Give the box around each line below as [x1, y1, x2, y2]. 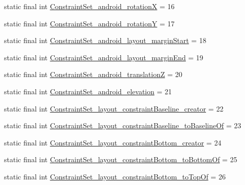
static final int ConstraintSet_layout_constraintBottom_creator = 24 [4, 137, 222, 147]
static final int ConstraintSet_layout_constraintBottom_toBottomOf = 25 [4, 154, 237, 165]
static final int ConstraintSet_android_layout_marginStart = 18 [4, 35, 207, 46]
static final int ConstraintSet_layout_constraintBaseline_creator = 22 [4, 103, 224, 114]
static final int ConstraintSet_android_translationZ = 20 [4, 69, 182, 80]
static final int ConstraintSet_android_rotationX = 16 [4, 1, 175, 11]
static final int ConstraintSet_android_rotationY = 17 [4, 18, 175, 28]
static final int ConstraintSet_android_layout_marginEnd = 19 [4, 52, 203, 62]
